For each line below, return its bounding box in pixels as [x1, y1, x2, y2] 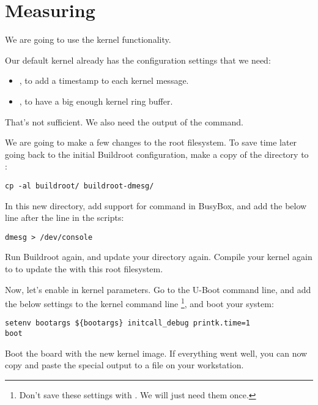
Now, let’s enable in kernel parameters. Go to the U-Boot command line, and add [5, 283, 311, 295]
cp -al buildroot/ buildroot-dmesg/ [5, 181, 154, 190]
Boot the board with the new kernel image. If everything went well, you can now [5, 346, 308, 359]
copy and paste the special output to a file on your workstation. [5, 359, 244, 371]
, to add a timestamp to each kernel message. [19, 74, 189, 87]
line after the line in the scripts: [5, 211, 124, 224]
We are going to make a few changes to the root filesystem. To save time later [5, 136, 297, 149]
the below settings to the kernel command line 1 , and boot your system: [5, 295, 274, 310]
